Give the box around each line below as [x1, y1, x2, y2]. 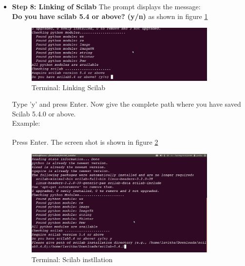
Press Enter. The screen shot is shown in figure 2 [12, 137, 158, 147]
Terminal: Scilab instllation [31, 254, 113, 264]
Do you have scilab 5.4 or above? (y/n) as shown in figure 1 [12, 11, 208, 21]
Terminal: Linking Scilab [31, 82, 105, 93]
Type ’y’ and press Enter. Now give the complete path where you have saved [12, 99, 241, 109]
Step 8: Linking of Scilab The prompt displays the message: [12, 1, 201, 11]
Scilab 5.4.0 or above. [12, 108, 76, 118]
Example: [12, 118, 40, 128]
